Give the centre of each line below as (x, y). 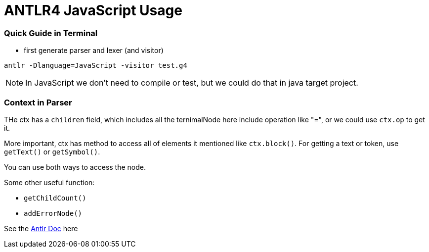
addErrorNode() (53, 213)
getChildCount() (55, 198)
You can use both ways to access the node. (75, 167)
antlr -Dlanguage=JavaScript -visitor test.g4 (96, 66)
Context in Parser (38, 102)
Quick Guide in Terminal (51, 33)
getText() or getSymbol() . (52, 151)
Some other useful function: (49, 182)
